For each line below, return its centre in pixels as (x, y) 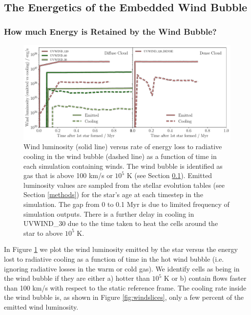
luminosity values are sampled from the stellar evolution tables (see (124, 185)
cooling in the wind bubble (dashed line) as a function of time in (120, 156)
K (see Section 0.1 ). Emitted (169, 175)
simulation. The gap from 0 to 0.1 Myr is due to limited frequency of (126, 204)
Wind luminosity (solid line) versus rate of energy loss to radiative (123, 146)
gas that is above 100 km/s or (68, 175)
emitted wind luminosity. (41, 306)
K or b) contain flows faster (205, 278)
